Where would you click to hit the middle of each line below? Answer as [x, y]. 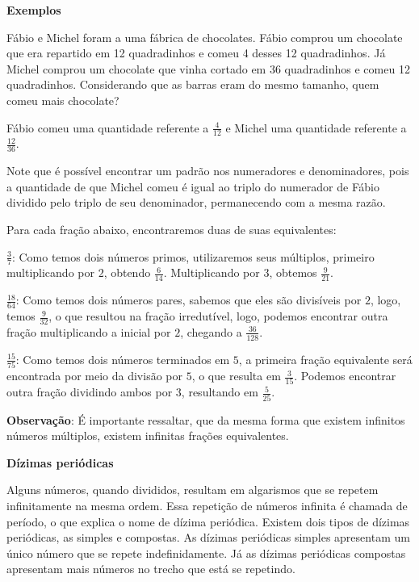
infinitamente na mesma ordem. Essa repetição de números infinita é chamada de [207, 506]
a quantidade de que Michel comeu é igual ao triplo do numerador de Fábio [193, 186]
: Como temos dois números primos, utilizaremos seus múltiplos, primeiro [193, 256]
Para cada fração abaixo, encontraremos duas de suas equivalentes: [172, 229]
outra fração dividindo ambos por [90, 392]
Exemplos [34, 10]
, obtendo [127, 272]
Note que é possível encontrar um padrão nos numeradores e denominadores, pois [208, 171]
